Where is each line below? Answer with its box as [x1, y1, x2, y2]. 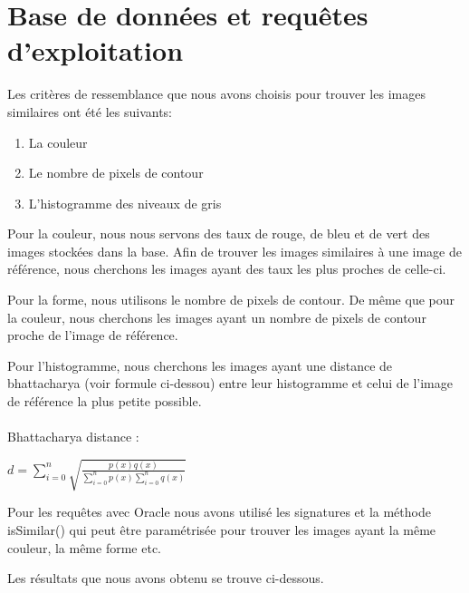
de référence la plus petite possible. [7, 392, 202, 411]
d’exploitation [7, 32, 184, 69]
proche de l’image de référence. [7, 326, 178, 345]
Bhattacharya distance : [7, 427, 139, 446]
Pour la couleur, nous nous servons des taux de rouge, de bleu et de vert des [7, 224, 430, 243]
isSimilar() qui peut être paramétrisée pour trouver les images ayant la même [7, 520, 436, 539]
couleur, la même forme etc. [7, 538, 161, 557]
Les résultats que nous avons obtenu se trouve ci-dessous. [7, 569, 324, 588]
